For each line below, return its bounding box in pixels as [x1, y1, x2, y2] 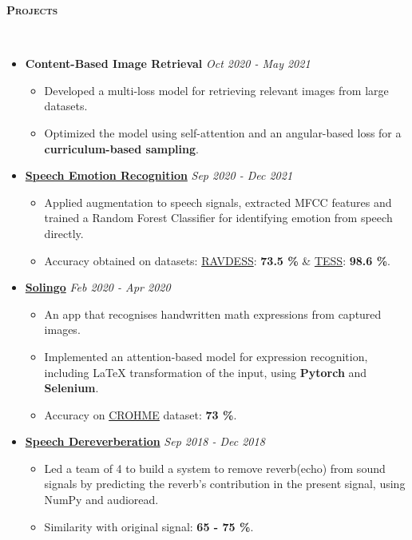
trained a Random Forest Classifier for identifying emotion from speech [44, 209, 393, 226]
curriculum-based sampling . [44, 140, 199, 157]
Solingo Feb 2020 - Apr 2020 [25, 279, 171, 296]
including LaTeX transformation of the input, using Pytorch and [44, 363, 367, 380]
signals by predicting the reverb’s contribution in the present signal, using [44, 475, 406, 492]
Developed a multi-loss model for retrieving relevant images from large [44, 81, 389, 98]
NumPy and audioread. [44, 491, 159, 508]
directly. [44, 224, 84, 241]
